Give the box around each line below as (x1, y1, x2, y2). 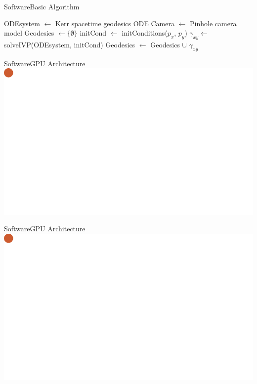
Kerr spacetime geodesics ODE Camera (55, 18, 174, 28)
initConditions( (122, 28, 168, 38)
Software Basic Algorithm (4, 1, 80, 11)
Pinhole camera (190, 18, 237, 28)
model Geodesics (4, 28, 54, 38)
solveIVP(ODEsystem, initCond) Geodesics (4, 39, 135, 49)
